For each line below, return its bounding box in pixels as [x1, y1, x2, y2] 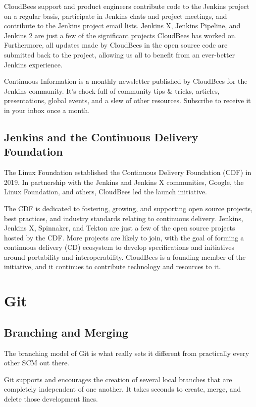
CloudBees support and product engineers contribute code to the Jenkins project [4, 1, 250, 11]
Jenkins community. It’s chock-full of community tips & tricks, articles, [4, 85, 220, 96]
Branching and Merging [4, 324, 128, 340]
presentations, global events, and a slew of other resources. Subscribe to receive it [4, 95, 251, 106]
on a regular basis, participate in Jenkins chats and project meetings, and [4, 10, 227, 21]
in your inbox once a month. [4, 105, 90, 115]
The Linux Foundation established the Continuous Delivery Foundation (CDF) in [4, 167, 252, 177]
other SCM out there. [4, 357, 69, 368]
